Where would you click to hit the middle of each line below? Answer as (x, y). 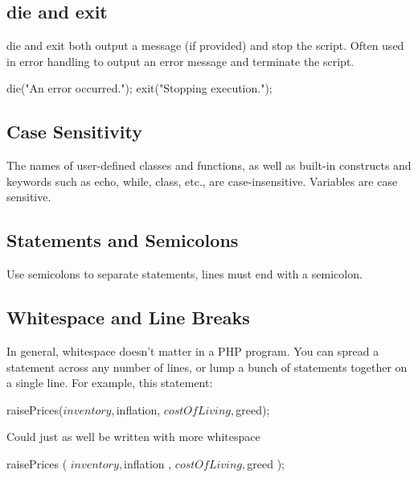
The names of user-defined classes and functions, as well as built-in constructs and (209, 165)
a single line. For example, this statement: (110, 383)
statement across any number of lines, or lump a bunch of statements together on (207, 367)
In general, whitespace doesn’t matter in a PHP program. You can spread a (193, 350)
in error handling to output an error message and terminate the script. (180, 61)
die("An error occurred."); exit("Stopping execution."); (139, 88)
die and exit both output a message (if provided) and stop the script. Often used (205, 45)
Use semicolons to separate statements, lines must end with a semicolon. (184, 274)
